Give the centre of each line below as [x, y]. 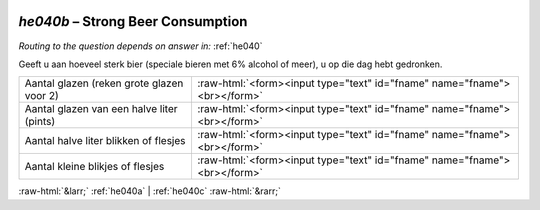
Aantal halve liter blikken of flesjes [105, 141]
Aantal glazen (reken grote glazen [104, 83]
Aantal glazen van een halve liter [101, 109]
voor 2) [41, 96]
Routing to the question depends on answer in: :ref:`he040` [140, 46]
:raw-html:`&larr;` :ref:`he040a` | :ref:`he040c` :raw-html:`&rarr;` [150, 191]
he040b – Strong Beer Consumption [133, 21]
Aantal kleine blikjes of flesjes [94, 167]
